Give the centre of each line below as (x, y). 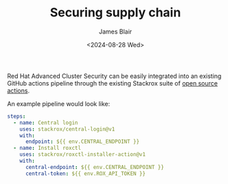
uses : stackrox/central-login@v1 (67, 129)
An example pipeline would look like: (59, 103)
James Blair (115, 31)
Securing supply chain (115, 13)
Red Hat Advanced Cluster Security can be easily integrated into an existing (114, 76)
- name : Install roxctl (47, 148)
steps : (16, 116)
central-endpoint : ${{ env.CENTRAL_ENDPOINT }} (95, 167)
